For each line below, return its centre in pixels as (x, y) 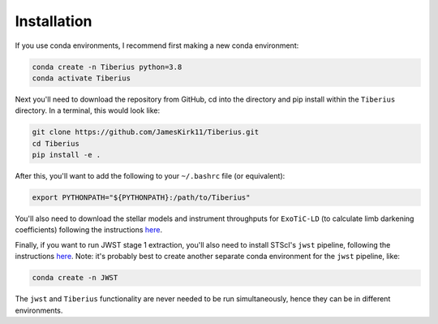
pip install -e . (67, 155)
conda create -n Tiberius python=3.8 (107, 67)
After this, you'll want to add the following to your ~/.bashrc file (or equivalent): (150, 176)
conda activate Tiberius (82, 78)
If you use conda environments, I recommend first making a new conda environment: (157, 45)
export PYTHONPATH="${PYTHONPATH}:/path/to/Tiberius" (141, 198)
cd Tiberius (56, 143)
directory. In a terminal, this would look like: (88, 110)
